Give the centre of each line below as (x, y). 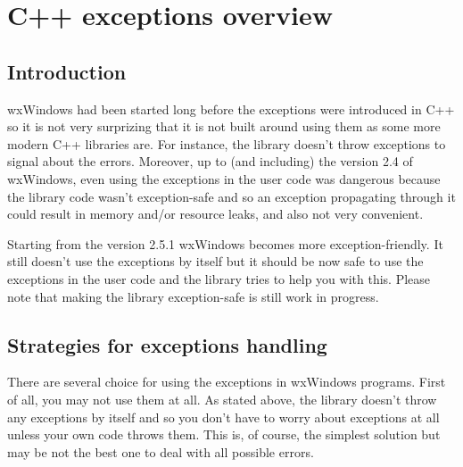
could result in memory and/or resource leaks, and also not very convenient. (215, 214)
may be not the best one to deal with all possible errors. (161, 451)
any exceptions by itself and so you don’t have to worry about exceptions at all (223, 417)
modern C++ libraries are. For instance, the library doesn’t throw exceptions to (227, 143)
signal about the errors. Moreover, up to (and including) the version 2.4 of (210, 161)
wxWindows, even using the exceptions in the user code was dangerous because (224, 178)
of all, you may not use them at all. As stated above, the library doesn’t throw (222, 399)
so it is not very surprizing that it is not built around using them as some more (224, 126)
